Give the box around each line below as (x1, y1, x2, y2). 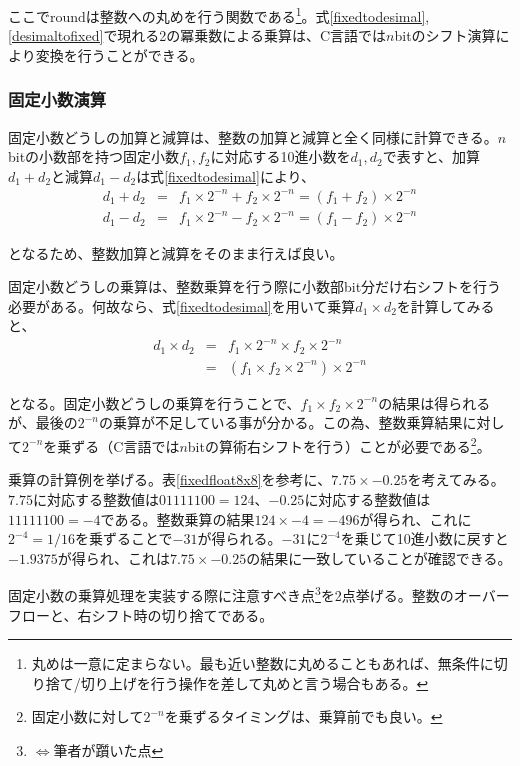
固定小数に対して (31, 706, 144, 727)
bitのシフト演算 (394, 25, 496, 46)
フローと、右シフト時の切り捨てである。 (8, 604, 274, 625)
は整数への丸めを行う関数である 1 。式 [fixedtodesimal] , (85, 3, 430, 26)
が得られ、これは (57, 547, 170, 568)
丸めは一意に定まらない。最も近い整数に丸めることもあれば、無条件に (31, 653, 494, 674)
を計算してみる (396, 295, 495, 316)
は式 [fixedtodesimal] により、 (136, 165, 316, 186)
